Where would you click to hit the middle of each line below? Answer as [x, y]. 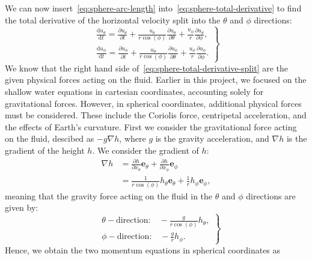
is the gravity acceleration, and [212, 138]
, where [133, 138]
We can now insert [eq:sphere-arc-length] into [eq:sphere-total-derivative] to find [153, 8]
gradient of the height [45, 150]
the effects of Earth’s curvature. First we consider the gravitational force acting [151, 126]
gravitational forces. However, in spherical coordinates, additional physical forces [153, 103]
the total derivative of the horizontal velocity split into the [113, 20]
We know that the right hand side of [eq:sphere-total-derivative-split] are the [146, 68]
